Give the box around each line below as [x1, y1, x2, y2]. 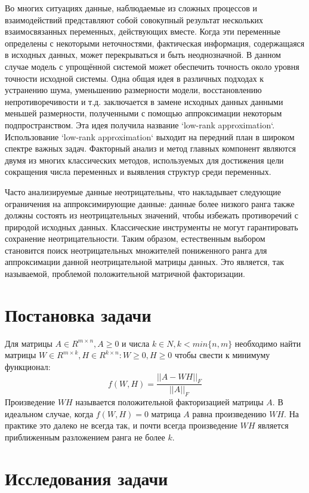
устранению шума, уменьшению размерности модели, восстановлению [5, 84, 262, 96]
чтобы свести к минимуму [174, 349, 270, 361]
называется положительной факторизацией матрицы [75, 396, 264, 408]
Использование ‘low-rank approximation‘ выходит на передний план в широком [5, 130, 295, 143]
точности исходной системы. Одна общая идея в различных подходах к [5, 72, 264, 84]
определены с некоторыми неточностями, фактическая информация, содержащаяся [5, 36, 305, 49]
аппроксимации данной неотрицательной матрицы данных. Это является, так [5, 255, 285, 268]
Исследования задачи [5, 466, 168, 490]
